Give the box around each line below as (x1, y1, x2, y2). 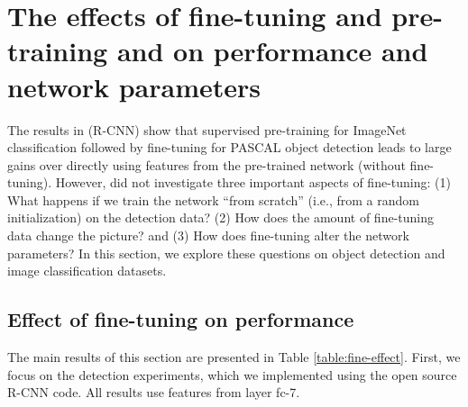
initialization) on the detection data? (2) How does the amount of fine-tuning (7, 208, 434, 227)
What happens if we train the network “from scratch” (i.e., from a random (7, 190, 419, 209)
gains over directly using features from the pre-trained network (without (7, 155, 406, 174)
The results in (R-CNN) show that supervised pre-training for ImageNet (7, 120, 407, 139)
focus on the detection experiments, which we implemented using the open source (7, 365, 457, 384)
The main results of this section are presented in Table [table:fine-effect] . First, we (7, 348, 461, 366)
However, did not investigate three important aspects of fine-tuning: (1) (55, 173, 451, 192)
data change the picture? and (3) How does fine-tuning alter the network (7, 226, 409, 245)
